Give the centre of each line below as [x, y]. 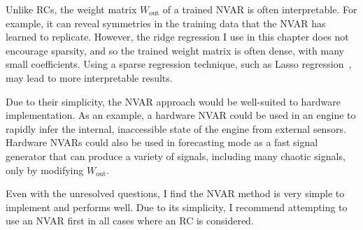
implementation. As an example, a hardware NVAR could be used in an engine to [181, 115]
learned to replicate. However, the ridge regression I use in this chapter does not [177, 37]
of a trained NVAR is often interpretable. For [260, 9]
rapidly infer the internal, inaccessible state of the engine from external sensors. [176, 128]
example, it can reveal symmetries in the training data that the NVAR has [166, 23]
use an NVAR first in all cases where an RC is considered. [130, 221]
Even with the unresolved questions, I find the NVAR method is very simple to [175, 193]
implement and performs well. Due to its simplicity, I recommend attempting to [177, 207]
